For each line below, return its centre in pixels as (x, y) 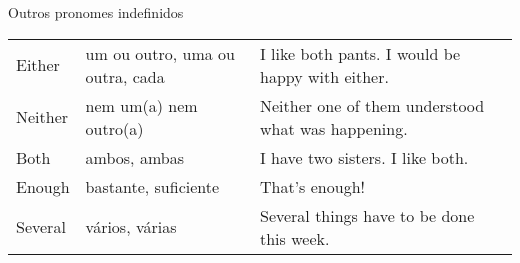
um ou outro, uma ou (160, 53)
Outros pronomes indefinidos (96, 12)
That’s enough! (312, 186)
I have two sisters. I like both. (364, 157)
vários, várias (131, 227)
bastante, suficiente (152, 186)
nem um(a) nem (141, 105)
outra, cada (125, 76)
